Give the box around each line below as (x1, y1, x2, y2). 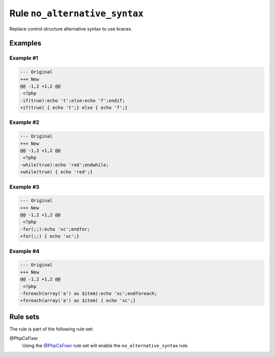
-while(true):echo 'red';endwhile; (20, 162, 109, 168)
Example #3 (9, 183, 40, 190)
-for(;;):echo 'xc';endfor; (20, 226, 90, 232)
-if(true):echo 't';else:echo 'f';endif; (20, 97, 125, 103)
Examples (9, 39, 42, 48)
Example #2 (9, 119, 40, 126)
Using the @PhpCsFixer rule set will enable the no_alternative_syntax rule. (22, 342, 189, 348)
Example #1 (9, 54, 38, 62)
